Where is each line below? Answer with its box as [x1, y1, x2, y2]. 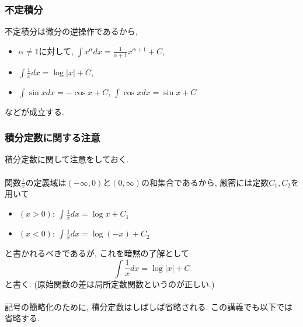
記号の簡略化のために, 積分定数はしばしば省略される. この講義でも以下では [5, 300, 293, 312]
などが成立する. [5, 105, 64, 117]
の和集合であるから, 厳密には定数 [141, 176, 269, 188]
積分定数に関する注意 [5, 130, 100, 145]
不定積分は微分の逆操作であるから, [5, 25, 138, 37]
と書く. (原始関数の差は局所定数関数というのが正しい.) [5, 277, 215, 290]
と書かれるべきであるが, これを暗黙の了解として [5, 247, 189, 259]
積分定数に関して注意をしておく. [5, 153, 129, 165]
